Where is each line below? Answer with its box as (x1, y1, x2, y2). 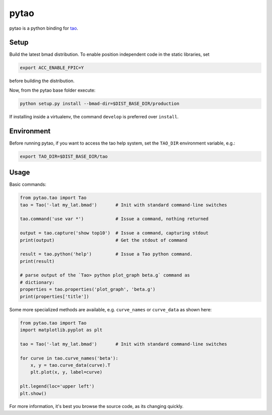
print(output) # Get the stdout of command (20, 237, 187, 243)
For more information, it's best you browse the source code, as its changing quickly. (9, 403, 184, 409)
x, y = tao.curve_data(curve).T (30, 362, 111, 368)
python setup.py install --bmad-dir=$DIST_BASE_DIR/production (20, 101, 180, 106)
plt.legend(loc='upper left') (20, 383, 95, 389)
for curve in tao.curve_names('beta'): (20, 355, 118, 361)
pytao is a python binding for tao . (9, 25, 78, 31)
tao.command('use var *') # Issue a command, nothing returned (20, 216, 209, 222)
